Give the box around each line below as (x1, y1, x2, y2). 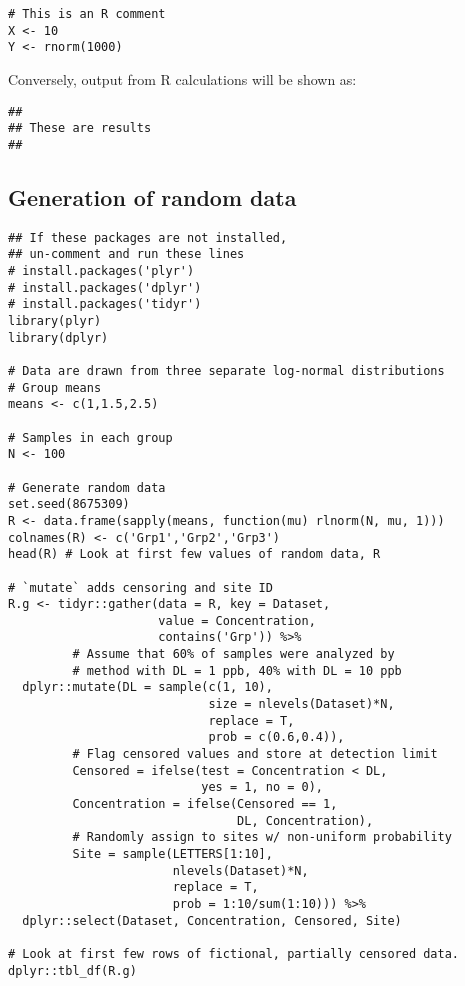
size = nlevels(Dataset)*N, (208, 697, 395, 712)
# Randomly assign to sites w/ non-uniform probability (72, 830, 452, 845)
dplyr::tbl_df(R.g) (8, 963, 137, 978)
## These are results (8, 121, 152, 136)
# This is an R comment (8, 7, 166, 21)
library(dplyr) (8, 330, 109, 345)
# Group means (8, 380, 102, 395)
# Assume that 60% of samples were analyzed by (72, 647, 395, 662)
